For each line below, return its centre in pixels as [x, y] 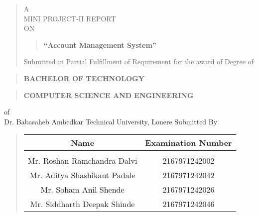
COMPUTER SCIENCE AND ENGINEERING [109, 95]
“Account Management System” [100, 45]
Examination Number [189, 143]
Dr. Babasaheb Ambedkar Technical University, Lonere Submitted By [111, 121]
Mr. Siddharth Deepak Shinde [82, 204]
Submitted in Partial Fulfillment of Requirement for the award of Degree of [138, 61]
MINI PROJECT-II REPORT [70, 18]
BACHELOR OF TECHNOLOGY [84, 78]
